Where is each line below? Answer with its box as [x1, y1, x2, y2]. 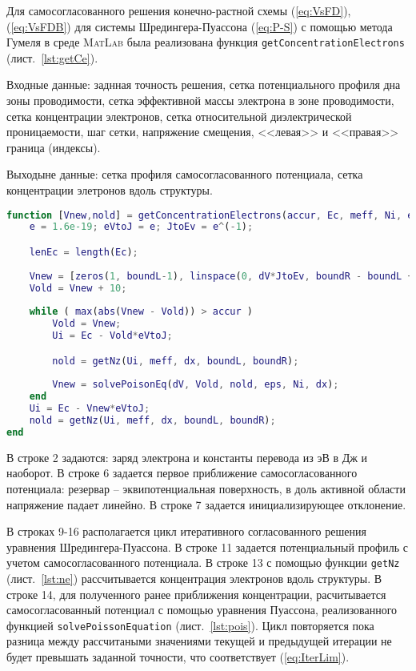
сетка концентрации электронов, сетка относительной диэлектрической [6, 107, 352, 124]
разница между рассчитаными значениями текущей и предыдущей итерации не [6, 633, 392, 649]
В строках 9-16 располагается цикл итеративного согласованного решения [6, 523, 366, 540]
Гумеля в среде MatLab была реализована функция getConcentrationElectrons [6, 34, 405, 50]
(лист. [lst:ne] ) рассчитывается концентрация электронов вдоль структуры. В [6, 570, 382, 586]
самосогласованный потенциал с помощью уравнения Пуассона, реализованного [6, 601, 398, 618]
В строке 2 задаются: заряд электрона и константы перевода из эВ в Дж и [6, 448, 368, 465]
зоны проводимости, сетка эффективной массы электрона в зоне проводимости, [6, 92, 394, 109]
